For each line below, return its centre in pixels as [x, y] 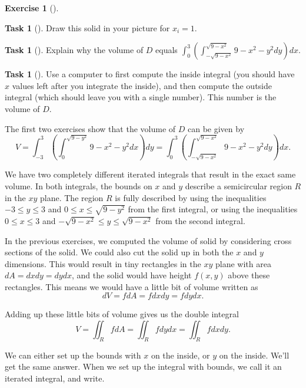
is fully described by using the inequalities [191, 197]
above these [249, 275]
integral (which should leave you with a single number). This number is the [141, 97]
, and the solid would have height [132, 275]
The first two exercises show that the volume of [90, 128]
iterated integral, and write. [55, 378]
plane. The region [72, 197]
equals [167, 50]
